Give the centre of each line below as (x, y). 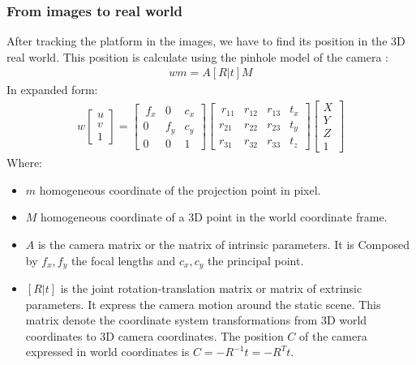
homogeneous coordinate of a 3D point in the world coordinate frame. (214, 217)
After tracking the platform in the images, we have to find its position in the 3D (206, 41)
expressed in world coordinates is (107, 352)
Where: (24, 163)
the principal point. (255, 260)
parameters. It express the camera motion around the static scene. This (203, 304)
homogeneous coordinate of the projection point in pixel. (180, 189)
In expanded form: (52, 90)
